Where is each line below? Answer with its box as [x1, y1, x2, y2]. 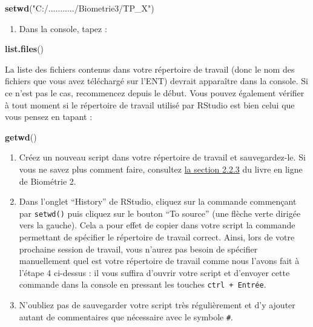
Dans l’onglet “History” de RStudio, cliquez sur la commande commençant [19, 195, 297, 208]
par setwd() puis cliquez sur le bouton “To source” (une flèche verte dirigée [19, 206, 301, 219]
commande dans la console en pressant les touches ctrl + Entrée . [19, 278, 266, 291]
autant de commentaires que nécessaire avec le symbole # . [19, 310, 234, 323]
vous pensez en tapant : [5, 110, 93, 123]
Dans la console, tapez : [19, 22, 107, 35]
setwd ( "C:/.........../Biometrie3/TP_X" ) [5, 2, 154, 14]
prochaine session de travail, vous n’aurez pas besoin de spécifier [19, 242, 258, 255]
